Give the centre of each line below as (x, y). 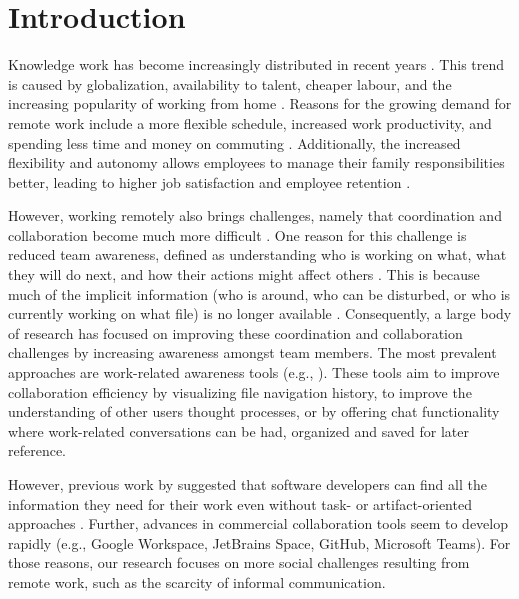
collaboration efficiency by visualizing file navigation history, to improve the (240, 391)
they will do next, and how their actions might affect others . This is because (244, 274)
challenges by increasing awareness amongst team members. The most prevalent (252, 352)
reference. (37, 450)
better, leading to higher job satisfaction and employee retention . (209, 181)
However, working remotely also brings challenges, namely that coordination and (255, 215)
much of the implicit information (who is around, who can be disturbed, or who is (259, 293)
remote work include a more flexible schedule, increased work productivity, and (250, 122)
